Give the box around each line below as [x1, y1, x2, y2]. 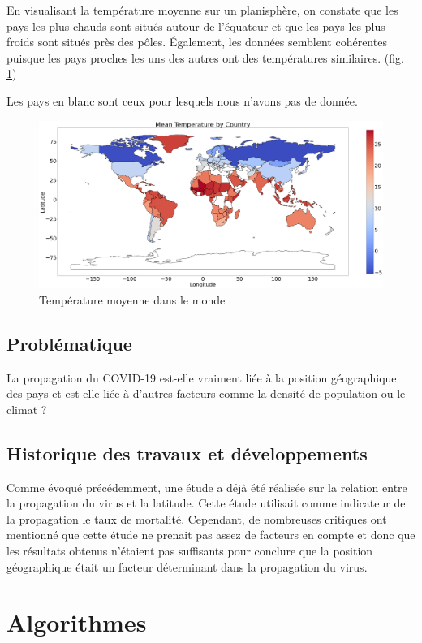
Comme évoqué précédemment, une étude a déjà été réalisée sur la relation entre [6, 478, 407, 495]
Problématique [6, 330, 132, 356]
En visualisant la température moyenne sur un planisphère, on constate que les [6, 2, 398, 18]
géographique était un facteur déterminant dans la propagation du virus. [6, 558, 368, 575]
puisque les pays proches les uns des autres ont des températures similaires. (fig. [6, 49, 404, 66]
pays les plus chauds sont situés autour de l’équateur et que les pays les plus [6, 17, 385, 34]
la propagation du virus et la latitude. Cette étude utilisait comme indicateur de [6, 494, 406, 511]
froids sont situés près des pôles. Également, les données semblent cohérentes [6, 33, 387, 50]
